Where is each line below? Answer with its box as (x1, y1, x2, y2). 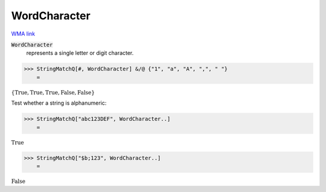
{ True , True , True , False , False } (11, 89, 95, 96)
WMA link (11, 30, 36, 37)
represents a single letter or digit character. (26, 49, 134, 57)
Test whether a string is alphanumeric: (11, 99, 107, 107)
